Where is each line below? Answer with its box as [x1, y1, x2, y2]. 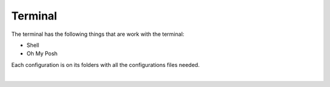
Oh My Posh [26, 50, 58, 57]
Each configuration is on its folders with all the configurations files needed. [11, 61, 200, 68]
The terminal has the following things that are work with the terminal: [11, 30, 185, 38]
